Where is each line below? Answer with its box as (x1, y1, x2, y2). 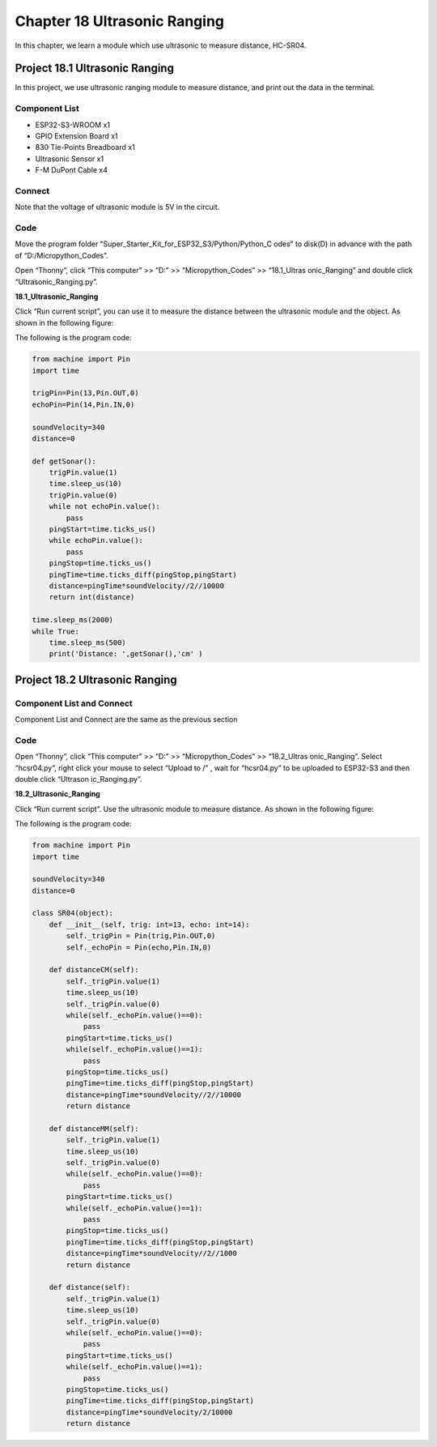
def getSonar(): (32, 456, 97, 466)
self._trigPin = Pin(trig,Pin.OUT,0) (66, 932, 216, 941)
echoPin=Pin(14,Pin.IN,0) (32, 399, 135, 409)
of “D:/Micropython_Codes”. (15, 250, 108, 260)
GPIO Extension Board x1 (35, 130, 118, 141)
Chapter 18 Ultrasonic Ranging (15, 12, 225, 30)
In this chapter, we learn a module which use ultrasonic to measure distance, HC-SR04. (15, 41, 307, 50)
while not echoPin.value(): (49, 502, 161, 511)
